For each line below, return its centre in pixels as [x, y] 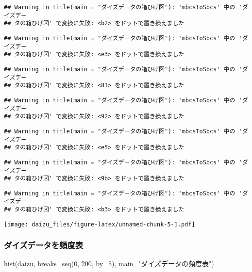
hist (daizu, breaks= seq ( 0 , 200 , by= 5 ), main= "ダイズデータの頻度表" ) [109, 263]
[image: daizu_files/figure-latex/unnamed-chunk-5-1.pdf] [100, 224]
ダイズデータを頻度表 [44, 245]
